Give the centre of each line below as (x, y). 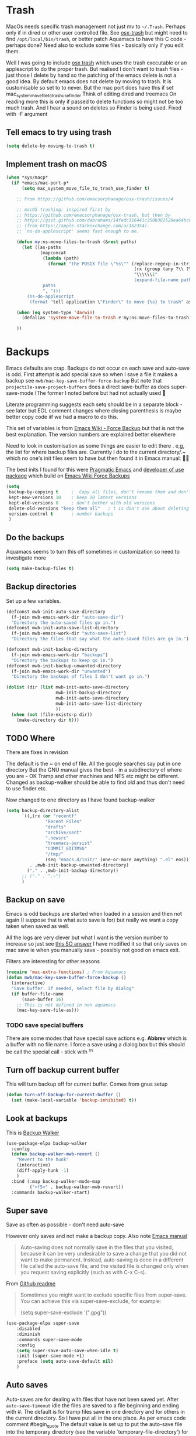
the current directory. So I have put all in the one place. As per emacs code (96, 1418)
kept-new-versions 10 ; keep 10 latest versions (73, 497)
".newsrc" (57, 838)
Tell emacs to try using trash (59, 132)
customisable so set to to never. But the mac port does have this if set (90, 87)
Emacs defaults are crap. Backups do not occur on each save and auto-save (98, 368)
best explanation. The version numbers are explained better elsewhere (91, 435)
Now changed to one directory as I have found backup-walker (81, 800)
